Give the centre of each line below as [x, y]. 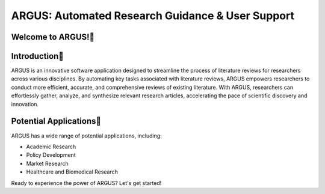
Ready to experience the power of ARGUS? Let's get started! [86, 183]
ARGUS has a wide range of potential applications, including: [86, 136]
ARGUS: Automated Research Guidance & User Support [153, 16]
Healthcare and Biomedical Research [72, 172]
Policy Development [51, 155]
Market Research [47, 163]
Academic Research [51, 147]
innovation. [25, 104]
